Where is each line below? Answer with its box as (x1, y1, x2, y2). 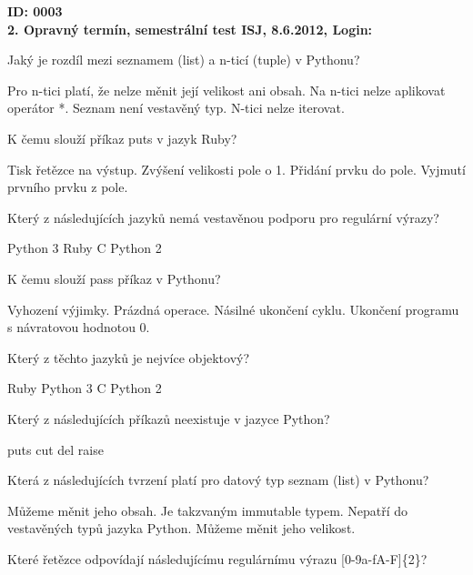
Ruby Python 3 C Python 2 (7, 378, 162, 398)
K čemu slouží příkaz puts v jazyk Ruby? (7, 128, 237, 147)
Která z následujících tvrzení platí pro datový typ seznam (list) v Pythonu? (7, 470, 429, 489)
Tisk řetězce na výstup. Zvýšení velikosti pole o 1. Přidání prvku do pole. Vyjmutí (7, 159, 466, 178)
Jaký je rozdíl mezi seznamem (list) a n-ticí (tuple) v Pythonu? (7, 50, 360, 69)
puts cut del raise (7, 439, 104, 459)
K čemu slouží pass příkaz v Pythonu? (7, 268, 221, 287)
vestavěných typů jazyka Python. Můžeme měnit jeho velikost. (7, 519, 356, 538)
